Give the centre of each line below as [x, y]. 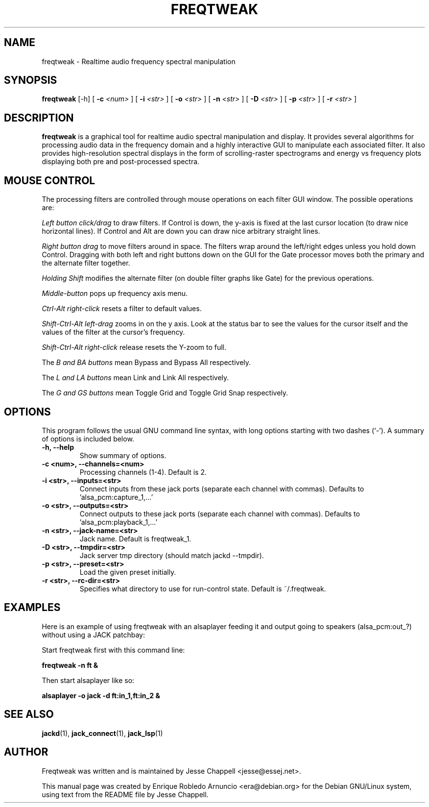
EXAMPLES [32, 608]
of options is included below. [88, 439]
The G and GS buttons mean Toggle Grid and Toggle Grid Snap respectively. [165, 393]
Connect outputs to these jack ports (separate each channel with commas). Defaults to [220, 514]
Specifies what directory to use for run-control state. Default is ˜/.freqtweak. [203, 588]
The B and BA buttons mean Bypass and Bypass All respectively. [146, 363]
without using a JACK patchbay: [93, 635]
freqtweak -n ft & [70, 665]
